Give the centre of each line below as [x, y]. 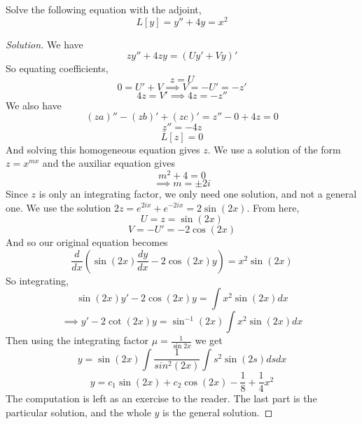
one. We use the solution [58, 207]
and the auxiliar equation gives [109, 163]
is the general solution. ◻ [218, 412]
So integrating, [37, 280]
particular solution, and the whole [78, 412]
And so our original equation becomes [87, 242]
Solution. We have [44, 44]
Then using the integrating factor [77, 340]
